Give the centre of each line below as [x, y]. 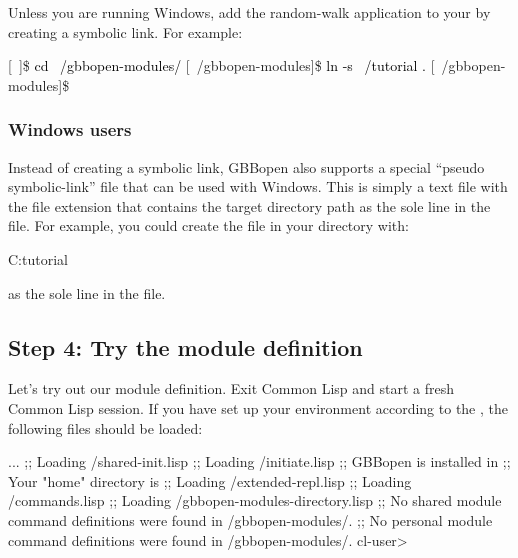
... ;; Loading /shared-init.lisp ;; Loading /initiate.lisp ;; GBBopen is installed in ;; [259, 461]
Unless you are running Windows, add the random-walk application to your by [249, 12]
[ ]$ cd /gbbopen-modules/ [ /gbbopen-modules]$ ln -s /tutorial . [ [221, 65]
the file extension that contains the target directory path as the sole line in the [249, 205]
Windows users [70, 129]
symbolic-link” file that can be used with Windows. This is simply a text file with [258, 186]
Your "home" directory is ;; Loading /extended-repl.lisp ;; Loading [210, 480]
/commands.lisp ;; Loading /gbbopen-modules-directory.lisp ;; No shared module [255, 500]
